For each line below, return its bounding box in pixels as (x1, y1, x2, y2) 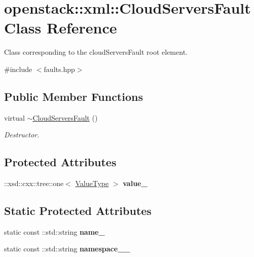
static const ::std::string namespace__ (4, 243, 130, 254)
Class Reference (4, 17, 117, 38)
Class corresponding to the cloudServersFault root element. (4, 47, 188, 57)
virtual (4, 112, 25, 123)
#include (4, 63, 32, 74)
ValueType (75, 178, 109, 189)
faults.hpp (44, 63, 75, 74)
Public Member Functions (4, 88, 143, 104)
